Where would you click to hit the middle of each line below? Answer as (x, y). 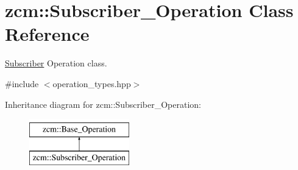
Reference (47, 34)
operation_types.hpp (92, 83)
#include (22, 83)
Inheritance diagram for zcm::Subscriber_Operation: (103, 104)
